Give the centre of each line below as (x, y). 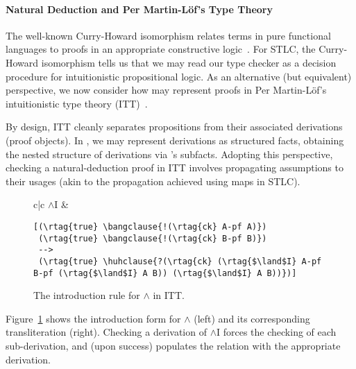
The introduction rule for (87, 295)
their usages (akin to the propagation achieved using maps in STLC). (153, 181)
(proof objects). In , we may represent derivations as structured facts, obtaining (175, 140)
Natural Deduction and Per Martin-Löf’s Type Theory (139, 9)
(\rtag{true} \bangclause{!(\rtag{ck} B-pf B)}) (153, 238)
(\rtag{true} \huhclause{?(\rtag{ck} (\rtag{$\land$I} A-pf (180, 261)
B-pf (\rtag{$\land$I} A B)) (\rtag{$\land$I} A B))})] (165, 273)
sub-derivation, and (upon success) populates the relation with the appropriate (173, 345)
